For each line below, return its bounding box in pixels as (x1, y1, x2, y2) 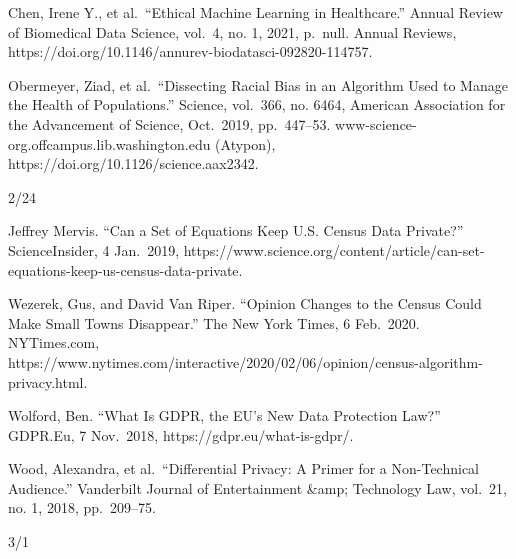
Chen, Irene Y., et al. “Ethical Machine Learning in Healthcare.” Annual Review (8, 2, 503, 22)
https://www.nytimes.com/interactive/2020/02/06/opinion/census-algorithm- (8, 351, 483, 372)
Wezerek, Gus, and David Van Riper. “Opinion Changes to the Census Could (8, 293, 482, 314)
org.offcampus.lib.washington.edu (8, 133, 211, 154)
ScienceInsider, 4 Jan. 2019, (8, 239, 180, 260)
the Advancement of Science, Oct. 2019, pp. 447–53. (8, 113, 331, 134)
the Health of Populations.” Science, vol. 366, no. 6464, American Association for (8, 94, 506, 115)
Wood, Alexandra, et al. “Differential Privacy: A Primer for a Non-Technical (8, 458, 480, 479)
